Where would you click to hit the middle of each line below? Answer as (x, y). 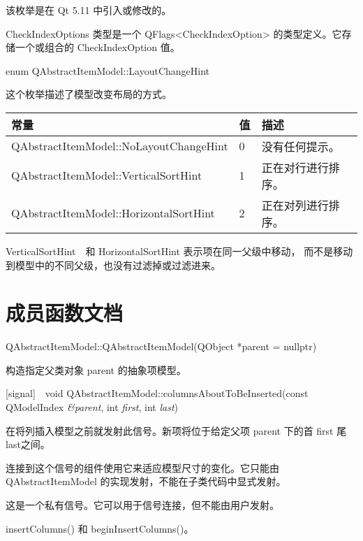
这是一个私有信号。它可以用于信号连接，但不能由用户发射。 (142, 505)
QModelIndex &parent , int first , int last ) (92, 407)
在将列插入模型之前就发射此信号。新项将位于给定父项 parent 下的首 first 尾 (176, 430)
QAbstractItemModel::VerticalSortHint (107, 175)
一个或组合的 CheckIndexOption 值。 (97, 47)
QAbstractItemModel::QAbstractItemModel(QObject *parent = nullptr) (161, 346)
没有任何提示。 (301, 146)
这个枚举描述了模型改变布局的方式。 (89, 94)
